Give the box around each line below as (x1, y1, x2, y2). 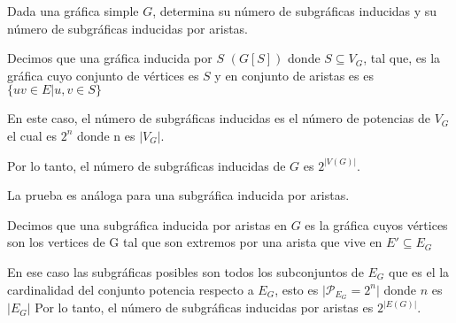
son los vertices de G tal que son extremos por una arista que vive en (7, 233, 383, 251)
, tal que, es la (363, 49, 441, 67)
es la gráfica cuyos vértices (305, 215, 448, 234)
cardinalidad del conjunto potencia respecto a (7, 280, 254, 298)
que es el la (389, 262, 450, 281)
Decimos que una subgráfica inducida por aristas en (7, 215, 288, 234)
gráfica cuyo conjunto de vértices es (7, 65, 199, 84)
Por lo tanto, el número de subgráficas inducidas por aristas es (35, 298, 374, 317)
